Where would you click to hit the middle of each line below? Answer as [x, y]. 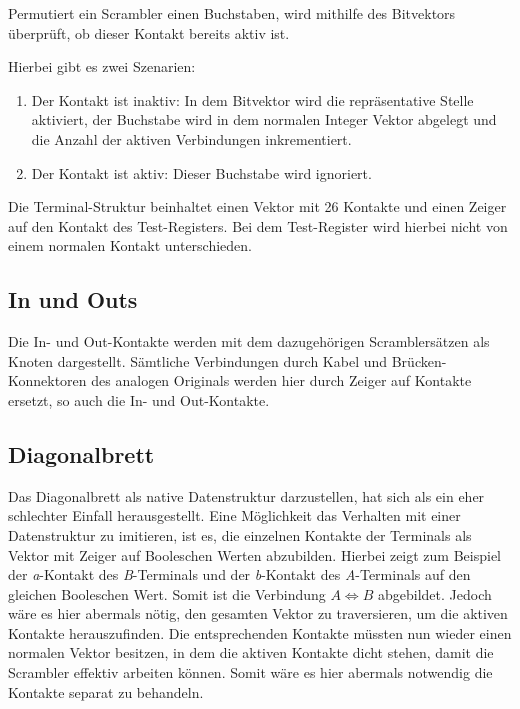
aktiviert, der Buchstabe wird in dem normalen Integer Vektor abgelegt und [264, 119]
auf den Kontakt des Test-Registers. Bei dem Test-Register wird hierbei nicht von [258, 225]
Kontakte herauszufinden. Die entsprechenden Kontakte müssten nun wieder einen [260, 632]
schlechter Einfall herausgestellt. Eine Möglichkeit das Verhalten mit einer [234, 515]
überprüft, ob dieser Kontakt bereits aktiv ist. [149, 32]
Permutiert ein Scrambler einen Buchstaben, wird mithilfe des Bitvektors [232, 13]
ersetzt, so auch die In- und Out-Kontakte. [139, 399]
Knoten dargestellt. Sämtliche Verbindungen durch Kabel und [198, 360]
